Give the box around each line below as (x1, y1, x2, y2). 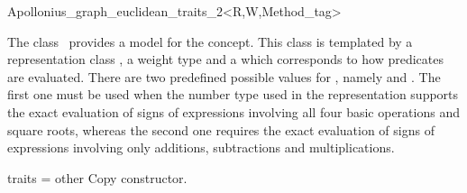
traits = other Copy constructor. (7, 168, 188, 187)
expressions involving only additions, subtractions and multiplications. (7, 138, 395, 157)
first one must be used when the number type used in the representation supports (7, 85, 459, 104)
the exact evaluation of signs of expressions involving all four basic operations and (7, 102, 460, 121)
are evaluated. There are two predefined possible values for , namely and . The (7, 67, 441, 86)
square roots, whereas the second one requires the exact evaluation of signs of (7, 120, 435, 139)
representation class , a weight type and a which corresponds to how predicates (7, 50, 444, 69)
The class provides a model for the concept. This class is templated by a (7, 32, 413, 51)
